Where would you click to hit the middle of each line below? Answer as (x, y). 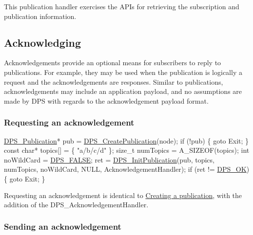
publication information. (40, 16)
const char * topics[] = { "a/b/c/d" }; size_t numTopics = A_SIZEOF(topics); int (127, 150)
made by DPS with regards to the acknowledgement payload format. (106, 100)
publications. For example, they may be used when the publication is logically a (123, 72)
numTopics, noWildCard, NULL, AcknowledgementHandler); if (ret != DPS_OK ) (127, 169)
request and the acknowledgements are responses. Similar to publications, (114, 81)
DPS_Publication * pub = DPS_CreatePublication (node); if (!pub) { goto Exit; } (126, 140)
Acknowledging (43, 42)
